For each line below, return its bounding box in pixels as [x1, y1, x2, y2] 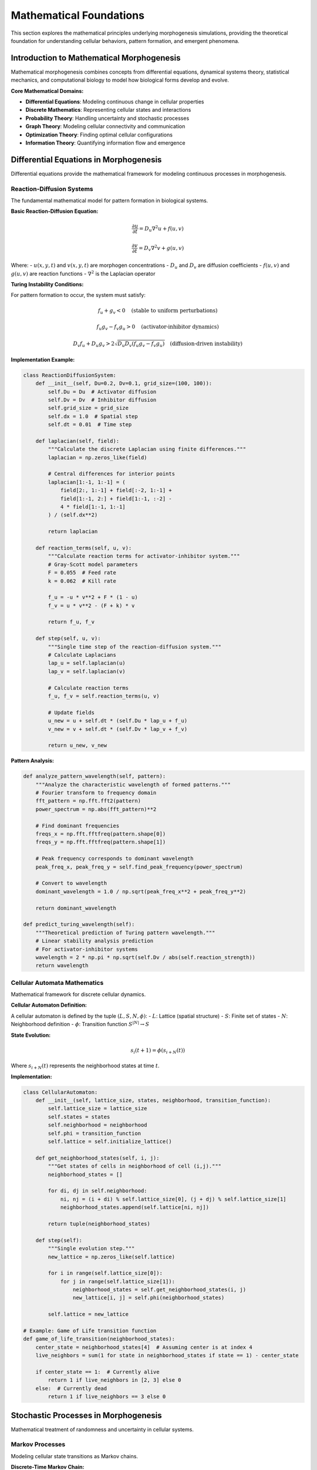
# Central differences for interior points [48, 470, 176, 477]
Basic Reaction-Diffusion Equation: [11, 208, 99, 215]
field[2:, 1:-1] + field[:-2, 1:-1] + [60, 487, 173, 494]
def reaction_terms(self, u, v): [35, 544, 132, 551]
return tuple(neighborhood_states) [48, 1220, 151, 1227]
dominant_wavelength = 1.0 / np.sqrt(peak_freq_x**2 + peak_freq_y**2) [35, 888, 247, 895]
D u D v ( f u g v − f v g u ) [117, 340, 165, 349]
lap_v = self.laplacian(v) [48, 668, 126, 674]
